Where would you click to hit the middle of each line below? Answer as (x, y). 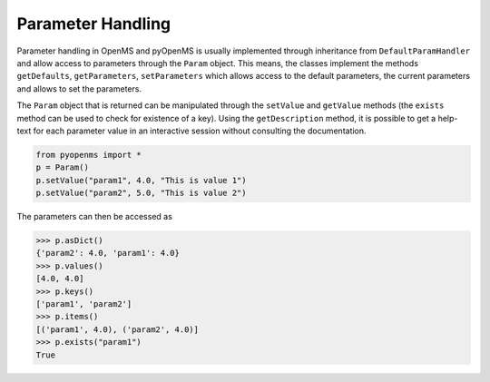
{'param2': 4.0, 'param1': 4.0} (108, 253)
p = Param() (63, 167)
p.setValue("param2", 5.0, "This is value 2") (141, 193)
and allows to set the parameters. (79, 88)
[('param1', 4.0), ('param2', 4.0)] (118, 329)
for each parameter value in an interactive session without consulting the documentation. (200, 131)
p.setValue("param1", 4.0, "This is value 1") (141, 180)
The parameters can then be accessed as (94, 217)
